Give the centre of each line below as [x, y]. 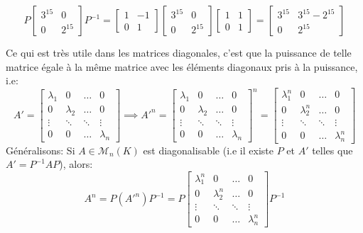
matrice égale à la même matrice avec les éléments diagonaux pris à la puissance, [182, 66]
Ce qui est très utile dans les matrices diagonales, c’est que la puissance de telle [179, 52]
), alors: [76, 164]
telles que [332, 150]
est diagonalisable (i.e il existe [208, 150]
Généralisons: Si [40, 150]
